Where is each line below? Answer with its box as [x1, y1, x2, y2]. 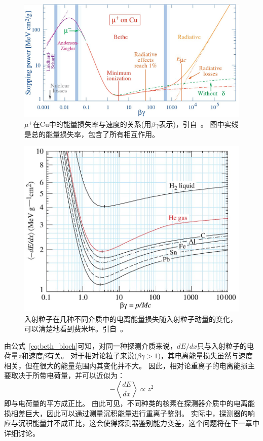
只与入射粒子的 [197, 340, 247, 351]
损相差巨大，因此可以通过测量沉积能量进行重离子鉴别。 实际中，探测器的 [4, 408, 248, 418]
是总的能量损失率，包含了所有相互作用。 [24, 128, 159, 139]
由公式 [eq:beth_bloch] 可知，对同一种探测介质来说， [4, 340, 177, 351]
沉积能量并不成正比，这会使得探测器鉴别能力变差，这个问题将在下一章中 [18, 418, 259, 428]
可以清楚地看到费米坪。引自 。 [24, 323, 127, 334]
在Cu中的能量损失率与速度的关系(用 [32, 118, 152, 129]
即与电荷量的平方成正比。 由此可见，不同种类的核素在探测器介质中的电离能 [4, 398, 255, 409]
